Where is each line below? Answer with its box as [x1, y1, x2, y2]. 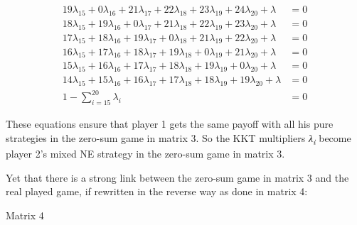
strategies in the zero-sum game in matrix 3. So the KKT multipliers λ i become [6, 130, 351, 147]
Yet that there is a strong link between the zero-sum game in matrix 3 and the [6, 170, 349, 185]
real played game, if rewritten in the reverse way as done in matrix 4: [6, 184, 308, 199]
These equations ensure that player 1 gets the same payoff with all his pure [6, 116, 334, 131]
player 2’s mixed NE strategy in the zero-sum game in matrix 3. [6, 146, 285, 161]
